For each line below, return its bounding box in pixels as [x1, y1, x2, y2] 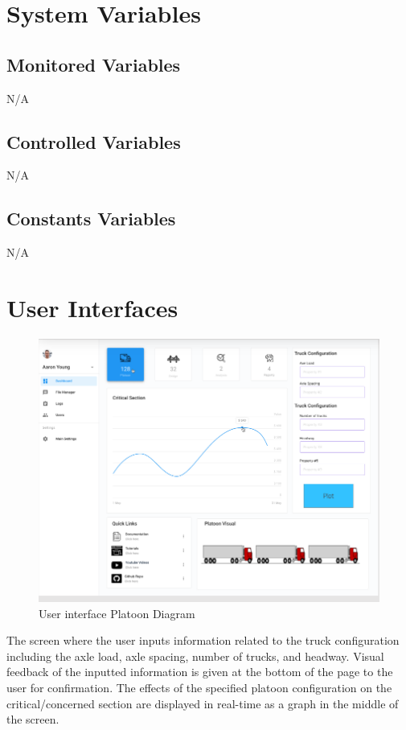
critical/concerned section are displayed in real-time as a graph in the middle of [6, 695, 399, 711]
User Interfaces [6, 291, 178, 324]
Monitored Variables [6, 52, 181, 76]
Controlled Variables [6, 129, 181, 154]
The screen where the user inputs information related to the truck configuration [6, 632, 400, 649]
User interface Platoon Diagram [39, 604, 195, 621]
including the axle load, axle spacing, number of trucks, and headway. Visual [6, 647, 384, 664]
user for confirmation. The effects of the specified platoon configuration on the [6, 679, 392, 696]
